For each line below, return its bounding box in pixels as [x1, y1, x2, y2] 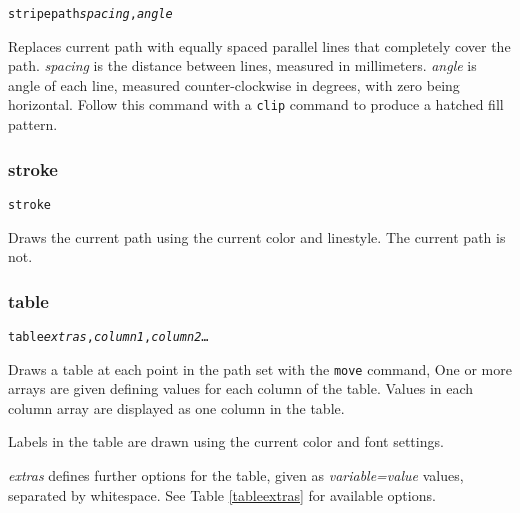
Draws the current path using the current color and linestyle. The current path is [8, 226, 506, 247]
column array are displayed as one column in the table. [8, 397, 345, 418]
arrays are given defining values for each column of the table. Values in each [8, 378, 474, 399]
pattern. [8, 114, 58, 135]
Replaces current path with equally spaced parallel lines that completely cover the [8, 35, 511, 56]
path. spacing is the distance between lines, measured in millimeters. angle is [8, 55, 477, 76]
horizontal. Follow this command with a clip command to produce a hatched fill [8, 94, 504, 115]
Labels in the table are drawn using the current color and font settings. [8, 431, 444, 452]
